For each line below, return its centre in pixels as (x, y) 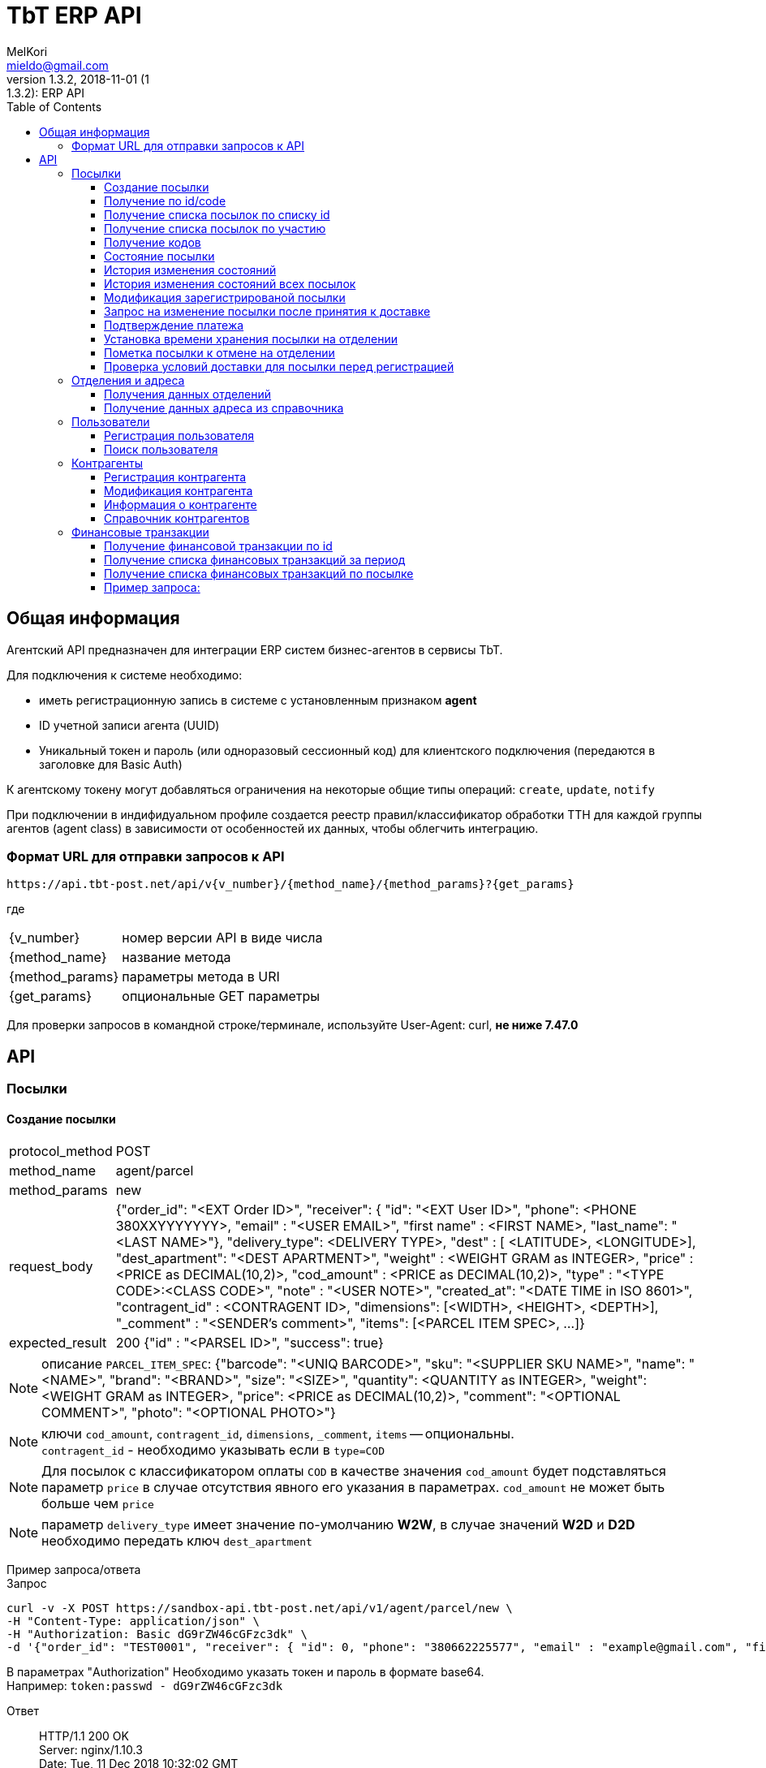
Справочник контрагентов (177, 518)
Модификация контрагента (179, 490)
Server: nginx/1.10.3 (91, 1750)
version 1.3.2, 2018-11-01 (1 (78, 79)
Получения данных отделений (188, 394)
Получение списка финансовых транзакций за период (255, 559)
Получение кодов (153, 242)
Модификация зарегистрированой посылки (225, 297)
